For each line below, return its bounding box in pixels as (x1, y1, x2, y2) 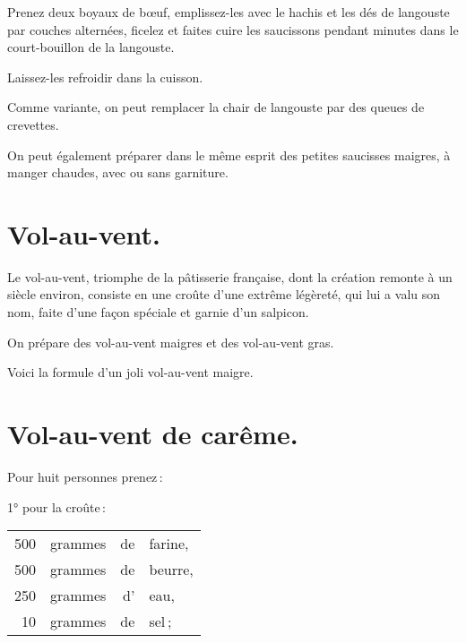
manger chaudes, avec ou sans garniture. (7, 163, 229, 182)
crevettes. (7, 115, 59, 133)
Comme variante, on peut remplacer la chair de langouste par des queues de (7, 98, 425, 116)
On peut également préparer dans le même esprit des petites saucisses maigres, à (7, 145, 451, 164)
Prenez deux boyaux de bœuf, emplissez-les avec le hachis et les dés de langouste (7, 3, 450, 21)
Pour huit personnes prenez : (7, 467, 163, 485)
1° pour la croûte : (7, 497, 106, 516)
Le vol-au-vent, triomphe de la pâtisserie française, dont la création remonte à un (7, 267, 453, 286)
